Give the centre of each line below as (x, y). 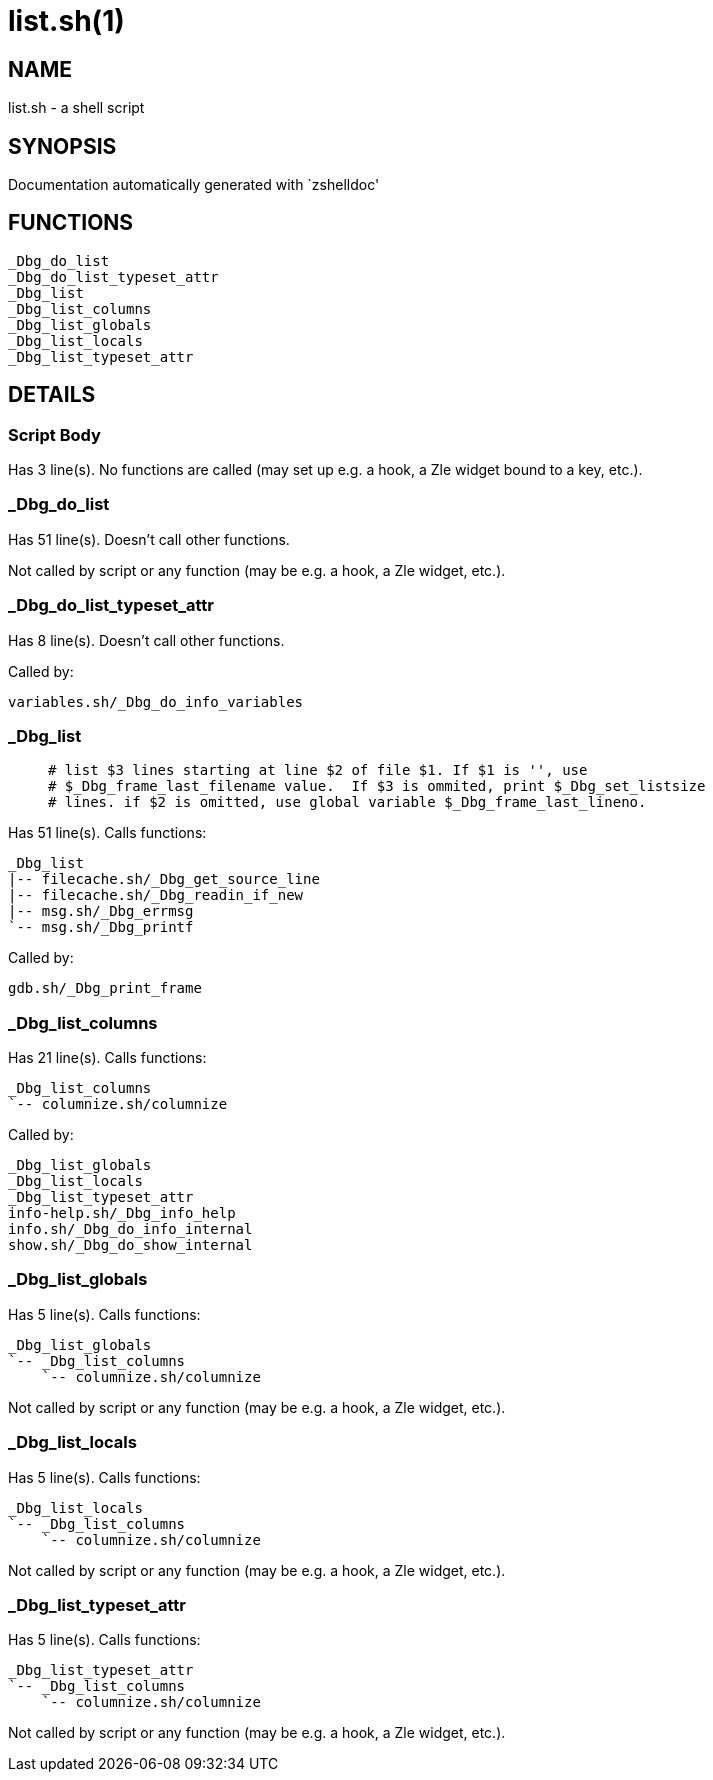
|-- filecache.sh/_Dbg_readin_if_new (156, 895)
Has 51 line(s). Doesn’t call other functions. (149, 539)
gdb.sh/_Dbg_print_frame (105, 988)
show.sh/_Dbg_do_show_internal (130, 1245)
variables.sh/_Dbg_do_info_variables (156, 701)
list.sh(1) (66, 21)
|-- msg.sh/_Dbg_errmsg (101, 911)
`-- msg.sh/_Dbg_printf (101, 927)
